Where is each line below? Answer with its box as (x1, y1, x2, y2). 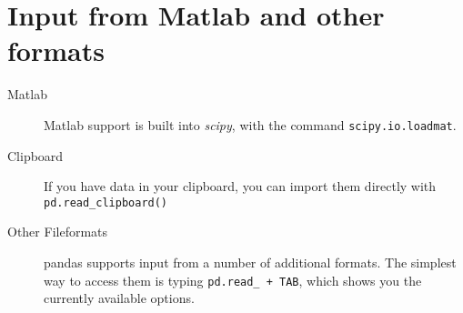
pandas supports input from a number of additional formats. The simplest (44, 253, 457, 271)
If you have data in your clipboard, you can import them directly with (44, 177, 437, 196)
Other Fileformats (7, 222, 108, 241)
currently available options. (44, 288, 195, 308)
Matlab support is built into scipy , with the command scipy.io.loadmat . (44, 115, 457, 134)
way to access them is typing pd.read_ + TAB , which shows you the (44, 270, 422, 289)
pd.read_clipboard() (44, 196, 168, 209)
